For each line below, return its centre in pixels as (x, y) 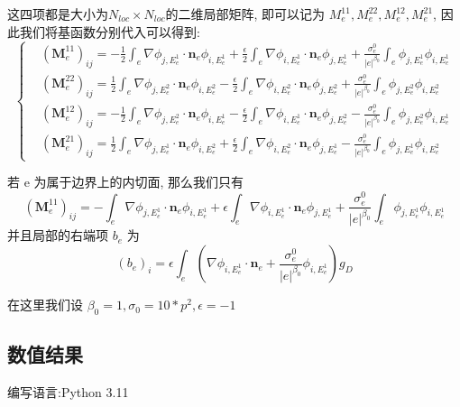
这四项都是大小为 (58, 14)
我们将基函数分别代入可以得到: (110, 31)
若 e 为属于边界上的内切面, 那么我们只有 (126, 182)
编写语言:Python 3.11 (68, 392)
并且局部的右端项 (58, 235)
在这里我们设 (45, 305)
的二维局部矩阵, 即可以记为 (245, 14)
